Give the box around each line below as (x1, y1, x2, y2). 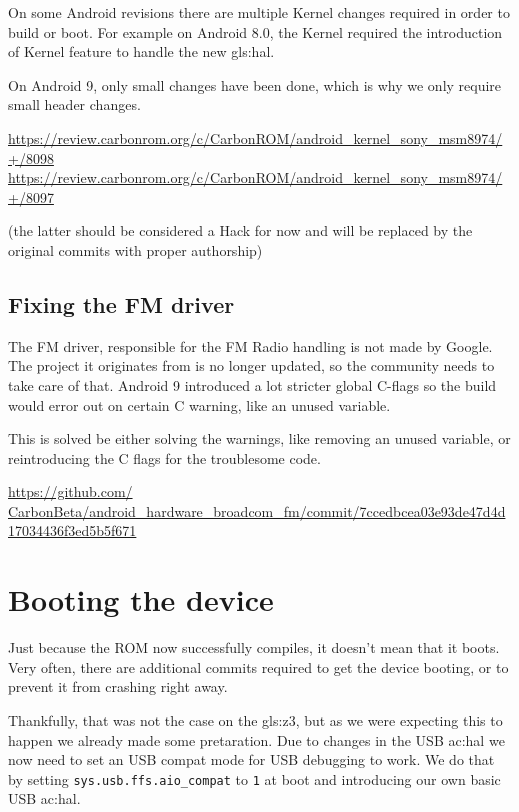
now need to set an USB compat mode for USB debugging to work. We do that (8, 749, 495, 770)
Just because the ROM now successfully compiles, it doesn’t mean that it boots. (8, 637, 500, 658)
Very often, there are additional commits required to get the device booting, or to (8, 656, 509, 677)
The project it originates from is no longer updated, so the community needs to (8, 355, 495, 376)
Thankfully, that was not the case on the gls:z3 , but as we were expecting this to (8, 709, 503, 730)
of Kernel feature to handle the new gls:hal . (8, 41, 275, 62)
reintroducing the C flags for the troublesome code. (8, 447, 321, 468)
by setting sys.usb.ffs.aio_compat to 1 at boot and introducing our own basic (8, 768, 501, 789)
